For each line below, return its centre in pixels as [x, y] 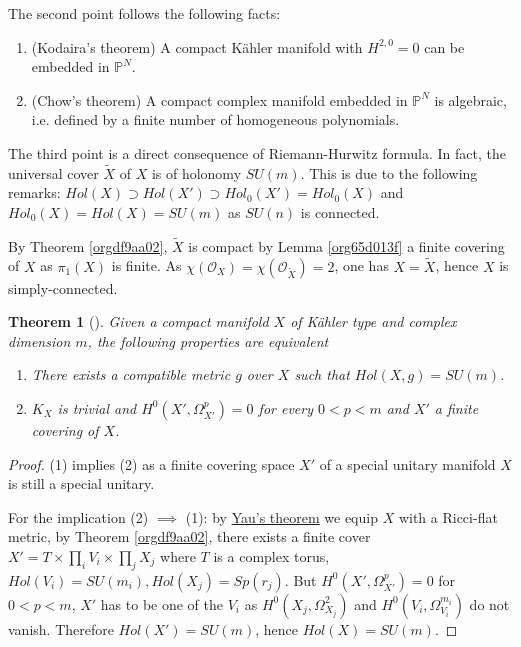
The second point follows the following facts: [144, 13]
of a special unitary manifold [407, 463]
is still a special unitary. [81, 483]
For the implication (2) [78, 516]
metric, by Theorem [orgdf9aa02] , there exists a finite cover [189, 536]
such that [322, 374]
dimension [39, 340]
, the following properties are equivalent [208, 340]
